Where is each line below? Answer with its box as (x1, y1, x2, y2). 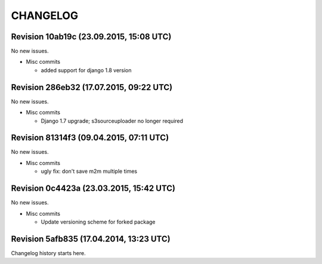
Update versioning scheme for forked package (41, 218, 156, 225)
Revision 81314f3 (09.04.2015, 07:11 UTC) (11, 133, 169, 143)
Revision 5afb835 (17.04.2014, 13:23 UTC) (11, 234, 171, 244)
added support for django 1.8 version (41, 66, 132, 74)
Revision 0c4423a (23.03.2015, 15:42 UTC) (11, 184, 176, 194)
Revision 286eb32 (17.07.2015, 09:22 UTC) (11, 82, 173, 92)
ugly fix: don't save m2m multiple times (41, 167, 137, 175)
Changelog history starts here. (11, 249, 86, 256)
